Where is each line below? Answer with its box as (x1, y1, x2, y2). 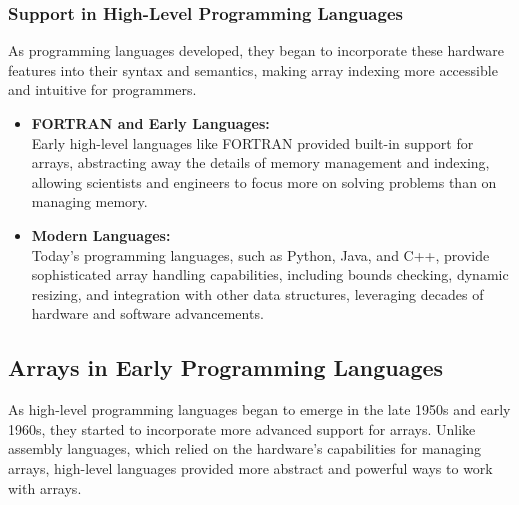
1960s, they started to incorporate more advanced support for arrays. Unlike (8, 418, 476, 439)
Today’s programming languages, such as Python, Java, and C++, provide (31, 244, 490, 265)
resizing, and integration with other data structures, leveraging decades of (31, 283, 484, 304)
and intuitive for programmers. (8, 79, 197, 100)
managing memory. (31, 191, 148, 212)
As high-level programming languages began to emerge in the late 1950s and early (8, 399, 511, 420)
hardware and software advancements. (31, 303, 264, 324)
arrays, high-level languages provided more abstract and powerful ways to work (8, 457, 493, 478)
